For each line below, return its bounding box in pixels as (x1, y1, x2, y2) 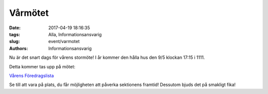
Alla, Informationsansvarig (48, 31, 102, 37)
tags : (9, 31, 20, 37)
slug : (9, 39, 20, 45)
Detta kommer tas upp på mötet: (9, 63, 75, 69)
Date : (9, 25, 21, 31)
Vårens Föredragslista (9, 72, 54, 79)
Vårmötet (9, 7, 49, 18)
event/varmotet (48, 39, 80, 45)
